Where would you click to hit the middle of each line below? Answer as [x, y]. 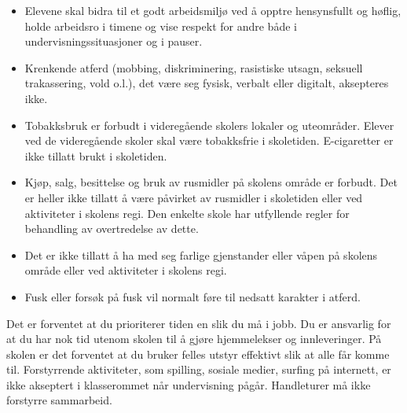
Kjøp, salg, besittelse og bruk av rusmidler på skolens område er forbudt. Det [211, 182]
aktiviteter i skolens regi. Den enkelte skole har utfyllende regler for [187, 213]
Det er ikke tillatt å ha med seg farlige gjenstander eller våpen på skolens [201, 254]
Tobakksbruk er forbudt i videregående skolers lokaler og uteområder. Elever [209, 125]
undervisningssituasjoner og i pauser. [114, 41]
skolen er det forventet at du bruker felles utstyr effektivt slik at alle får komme [198, 354]
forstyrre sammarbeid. [59, 400]
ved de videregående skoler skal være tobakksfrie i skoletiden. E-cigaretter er [209, 140]
